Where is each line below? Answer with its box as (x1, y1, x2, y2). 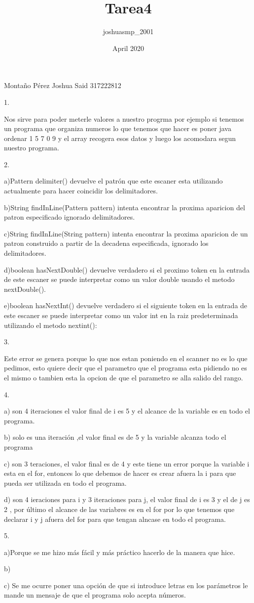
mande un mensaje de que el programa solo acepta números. (4, 590, 186, 600)
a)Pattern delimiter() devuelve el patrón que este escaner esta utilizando (4, 176, 223, 186)
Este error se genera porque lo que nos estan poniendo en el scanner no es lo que (4, 353, 248, 363)
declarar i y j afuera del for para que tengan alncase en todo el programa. (4, 513, 226, 524)
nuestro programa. (4, 142, 59, 153)
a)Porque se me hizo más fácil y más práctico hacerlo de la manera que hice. (4, 547, 235, 557)
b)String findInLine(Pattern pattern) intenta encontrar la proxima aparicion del (4, 202, 245, 212)
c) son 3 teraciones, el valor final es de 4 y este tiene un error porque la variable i (4, 458, 250, 468)
